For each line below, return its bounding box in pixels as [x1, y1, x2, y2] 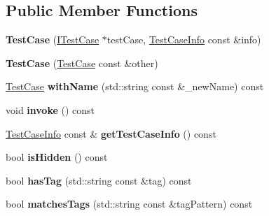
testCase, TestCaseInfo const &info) [106, 32, 261, 47]
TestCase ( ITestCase [6, 32, 99, 47]
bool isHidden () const [6, 150, 108, 164]
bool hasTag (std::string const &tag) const [6, 173, 192, 187]
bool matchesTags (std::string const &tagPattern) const [6, 196, 253, 211]
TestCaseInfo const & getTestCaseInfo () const [6, 126, 216, 141]
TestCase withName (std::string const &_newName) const [6, 79, 264, 94]
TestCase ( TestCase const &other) [6, 55, 158, 70]
